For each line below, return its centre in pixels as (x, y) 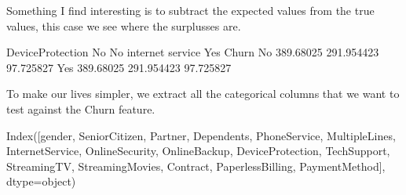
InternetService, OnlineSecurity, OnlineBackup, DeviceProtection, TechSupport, (198, 151)
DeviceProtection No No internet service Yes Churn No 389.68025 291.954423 (193, 52)
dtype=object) (41, 181)
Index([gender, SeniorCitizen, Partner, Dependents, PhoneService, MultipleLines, (201, 135)
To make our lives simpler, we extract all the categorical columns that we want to (203, 94)
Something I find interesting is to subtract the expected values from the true (190, 10)
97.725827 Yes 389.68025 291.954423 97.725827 (119, 67)
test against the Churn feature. (81, 108)
